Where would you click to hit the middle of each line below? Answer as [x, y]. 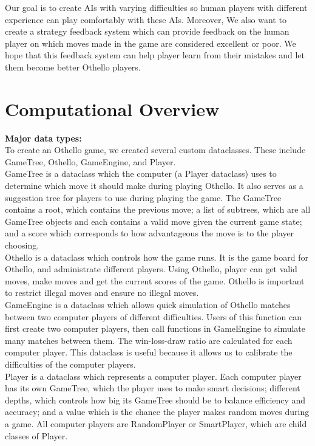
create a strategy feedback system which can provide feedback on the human [147, 31]
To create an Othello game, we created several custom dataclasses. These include [155, 150]
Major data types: [43, 138]
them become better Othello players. [73, 67]
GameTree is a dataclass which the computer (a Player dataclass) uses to [141, 173]
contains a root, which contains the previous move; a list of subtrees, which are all [158, 209]
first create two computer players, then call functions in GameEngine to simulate [155, 328]
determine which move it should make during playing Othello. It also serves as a [154, 186]
